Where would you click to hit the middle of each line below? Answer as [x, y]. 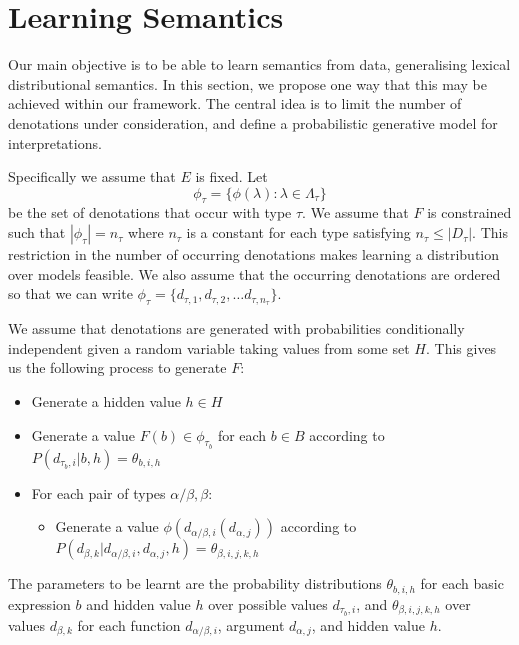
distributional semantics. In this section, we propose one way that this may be [247, 83]
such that [37, 232]
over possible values [268, 603]
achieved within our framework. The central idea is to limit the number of [235, 103]
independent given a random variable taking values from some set [209, 347]
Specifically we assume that [92, 176]
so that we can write [70, 293]
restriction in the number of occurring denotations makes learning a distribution [254, 254]
